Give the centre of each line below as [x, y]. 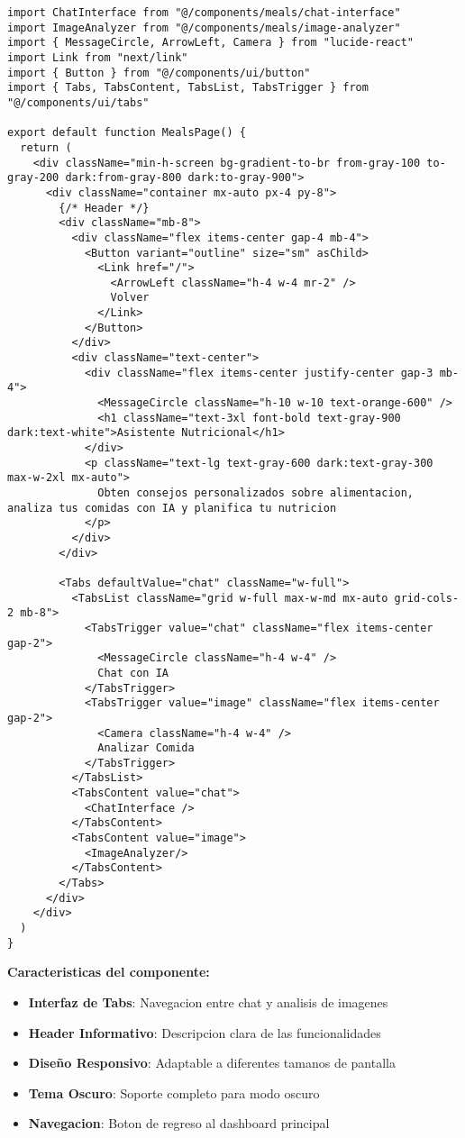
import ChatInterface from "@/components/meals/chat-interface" [204, 13]
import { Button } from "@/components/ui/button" [159, 73]
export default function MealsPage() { [127, 133]
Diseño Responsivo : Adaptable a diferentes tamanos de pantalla [212, 1063]
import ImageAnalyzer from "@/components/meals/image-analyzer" [204, 27]
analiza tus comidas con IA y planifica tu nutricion [172, 508]
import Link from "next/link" [98, 57]
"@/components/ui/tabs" [78, 102]
